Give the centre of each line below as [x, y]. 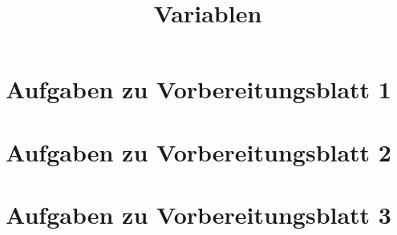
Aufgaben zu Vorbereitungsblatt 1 [198, 89]
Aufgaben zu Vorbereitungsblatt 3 [198, 215]
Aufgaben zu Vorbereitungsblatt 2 [198, 151]
